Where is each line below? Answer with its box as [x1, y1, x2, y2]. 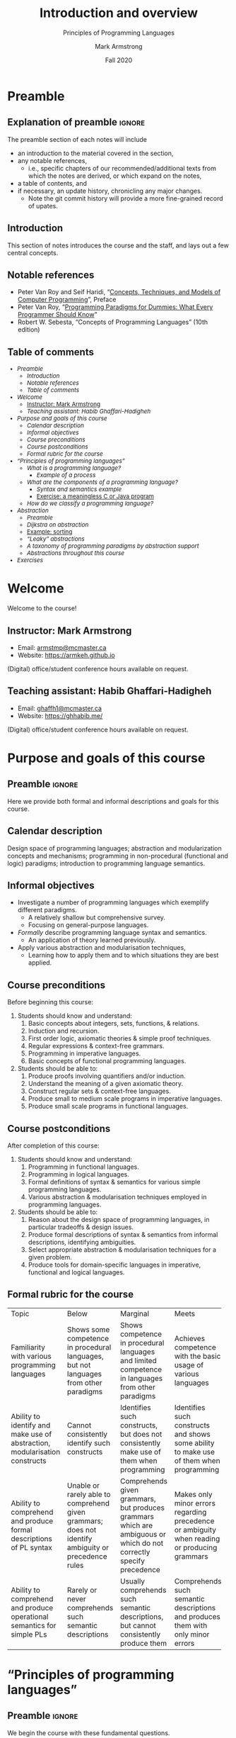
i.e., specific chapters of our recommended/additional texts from [28, 164, 217, 172]
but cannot [119, 1620, 157, 1630]
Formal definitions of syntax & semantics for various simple [28, 1178, 201, 1186]
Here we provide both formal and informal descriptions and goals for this [7, 797, 219, 805]
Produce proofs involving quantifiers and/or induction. [28, 1072, 186, 1080]
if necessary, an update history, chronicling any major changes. [17, 186, 203, 195]
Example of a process [36, 471, 96, 479]
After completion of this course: [7, 1141, 100, 1150]
